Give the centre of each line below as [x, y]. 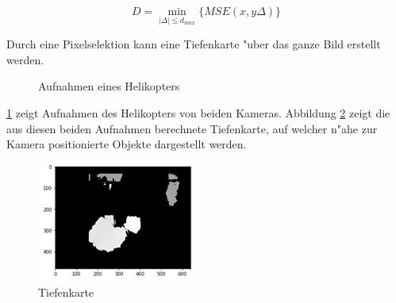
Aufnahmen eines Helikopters [109, 86]
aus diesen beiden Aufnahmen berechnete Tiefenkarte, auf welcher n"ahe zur [192, 128]
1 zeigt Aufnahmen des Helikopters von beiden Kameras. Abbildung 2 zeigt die [198, 113]
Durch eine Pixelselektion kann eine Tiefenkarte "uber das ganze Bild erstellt [194, 44]
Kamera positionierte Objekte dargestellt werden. [127, 144]
